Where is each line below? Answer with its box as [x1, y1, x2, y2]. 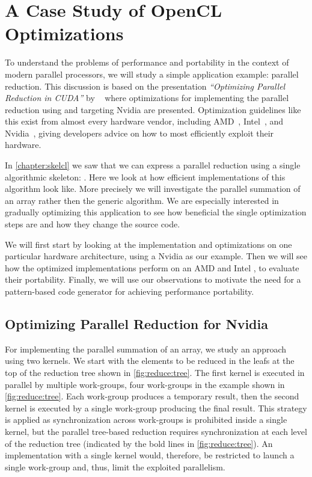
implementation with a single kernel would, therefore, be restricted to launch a [5, 449, 295, 461]
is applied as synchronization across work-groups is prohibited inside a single [5, 413, 287, 426]
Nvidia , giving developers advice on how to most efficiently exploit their [5, 126, 274, 139]
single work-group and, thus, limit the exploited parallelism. [5, 460, 225, 473]
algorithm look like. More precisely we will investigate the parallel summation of [5, 182, 301, 195]
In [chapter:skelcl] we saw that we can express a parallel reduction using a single [5, 159, 301, 171]
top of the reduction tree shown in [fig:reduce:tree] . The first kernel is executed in [5, 366, 305, 378]
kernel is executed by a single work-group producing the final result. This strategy [5, 401, 307, 414]
